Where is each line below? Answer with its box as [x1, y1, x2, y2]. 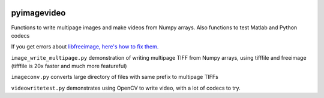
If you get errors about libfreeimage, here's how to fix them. [11, 43, 159, 50]
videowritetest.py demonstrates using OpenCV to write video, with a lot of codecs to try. [11, 84, 241, 91]
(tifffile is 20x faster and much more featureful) [11, 63, 127, 70]
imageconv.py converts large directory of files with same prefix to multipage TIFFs [11, 73, 218, 81]
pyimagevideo [11, 8, 66, 18]
